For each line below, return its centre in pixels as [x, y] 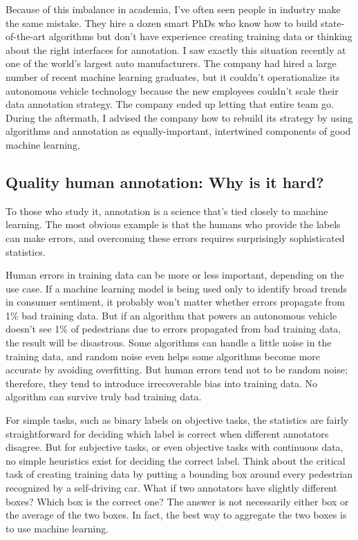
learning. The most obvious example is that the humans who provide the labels [173, 224]
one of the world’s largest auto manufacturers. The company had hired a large [171, 63]
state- [333, 22]
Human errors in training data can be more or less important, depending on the [175, 275]
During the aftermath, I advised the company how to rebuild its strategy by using [179, 117]
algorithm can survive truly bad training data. [104, 397]
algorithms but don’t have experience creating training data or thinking [200, 36]
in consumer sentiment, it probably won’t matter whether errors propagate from [175, 302]
